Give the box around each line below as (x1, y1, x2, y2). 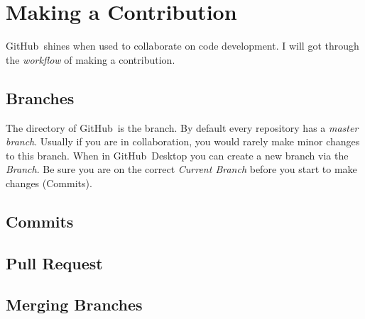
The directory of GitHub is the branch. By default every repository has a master (6, 120, 359, 135)
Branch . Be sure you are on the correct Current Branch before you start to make (6, 162, 357, 177)
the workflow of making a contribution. (6, 52, 175, 67)
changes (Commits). (6, 175, 92, 190)
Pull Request (6, 252, 103, 274)
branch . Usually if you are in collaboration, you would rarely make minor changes (6, 134, 360, 149)
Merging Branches (6, 293, 143, 315)
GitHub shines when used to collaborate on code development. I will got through (6, 38, 359, 53)
